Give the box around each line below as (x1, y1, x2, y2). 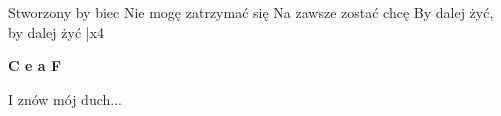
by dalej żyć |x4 (8, 21, 105, 42)
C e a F (8, 55, 62, 76)
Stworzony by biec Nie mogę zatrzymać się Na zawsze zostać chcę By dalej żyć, (8, 2, 494, 22)
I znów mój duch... (8, 88, 122, 109)
